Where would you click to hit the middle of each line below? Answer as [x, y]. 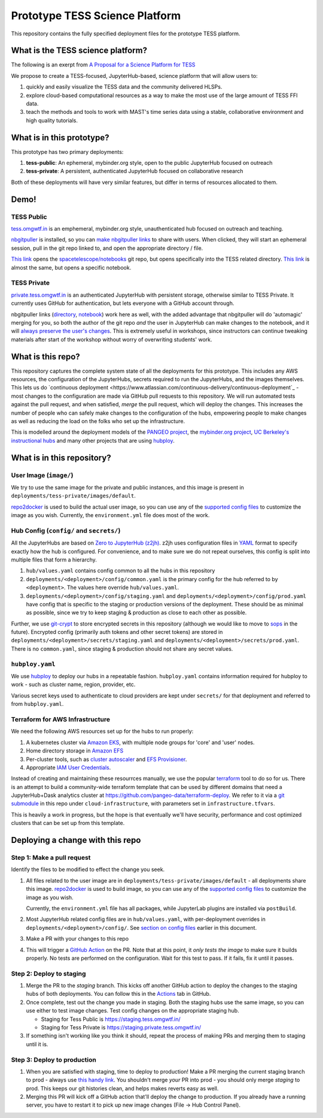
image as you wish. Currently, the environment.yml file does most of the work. [110, 515]
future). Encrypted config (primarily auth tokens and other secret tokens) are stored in [117, 632]
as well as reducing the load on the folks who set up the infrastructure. [98, 421]
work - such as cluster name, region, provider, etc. [73, 685]
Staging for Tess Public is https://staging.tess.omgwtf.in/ [111, 1019]
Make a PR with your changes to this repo [77, 939]
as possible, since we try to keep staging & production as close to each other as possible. [136, 613]
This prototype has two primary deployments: [67, 152]
